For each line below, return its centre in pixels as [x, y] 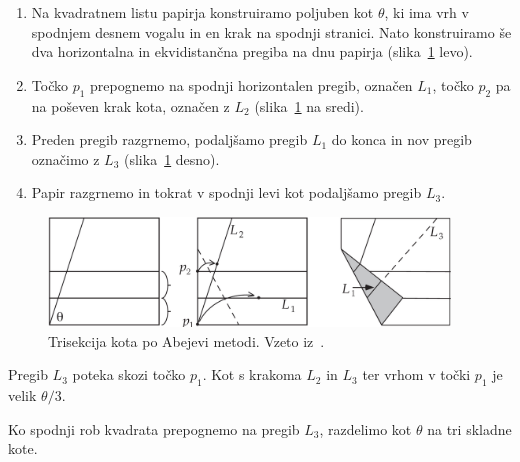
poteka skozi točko [129, 374]
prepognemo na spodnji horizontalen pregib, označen [251, 84]
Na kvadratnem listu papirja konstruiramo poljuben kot [202, 12]
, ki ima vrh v [426, 12]
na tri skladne [469, 428]
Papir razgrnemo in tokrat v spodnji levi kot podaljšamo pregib [226, 192]
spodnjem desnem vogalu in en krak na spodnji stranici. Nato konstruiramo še [271, 31]
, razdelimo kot [365, 428]
